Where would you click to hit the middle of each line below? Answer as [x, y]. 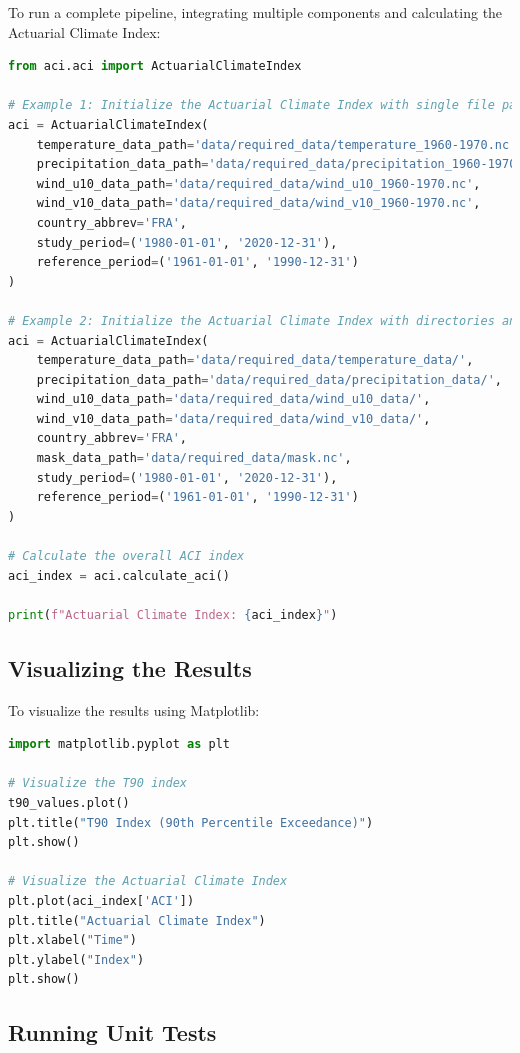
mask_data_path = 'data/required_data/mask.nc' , [194, 458]
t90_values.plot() [69, 802]
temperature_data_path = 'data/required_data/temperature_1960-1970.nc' [276, 144]
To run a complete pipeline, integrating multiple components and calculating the [255, 12]
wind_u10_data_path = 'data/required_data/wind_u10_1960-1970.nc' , [258, 183]
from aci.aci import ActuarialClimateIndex [155, 66]
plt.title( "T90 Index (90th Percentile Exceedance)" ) [191, 822]
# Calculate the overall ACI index [126, 556]
